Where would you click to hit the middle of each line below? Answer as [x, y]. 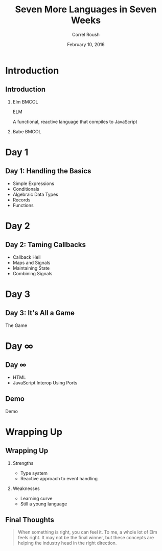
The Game [16, 325]
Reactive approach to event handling [59, 478]
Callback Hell [27, 257]
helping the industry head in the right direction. [67, 543]
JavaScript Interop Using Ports [45, 382]
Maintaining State [31, 268]
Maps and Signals [31, 262]
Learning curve [36, 498]
